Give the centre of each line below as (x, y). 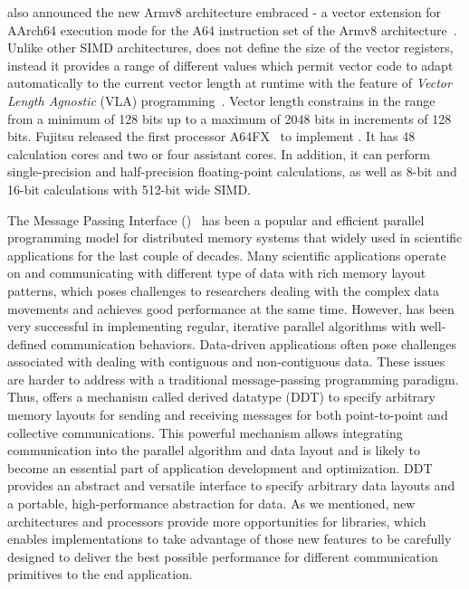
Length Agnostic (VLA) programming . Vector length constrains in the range (221, 100)
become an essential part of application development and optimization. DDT (220, 467)
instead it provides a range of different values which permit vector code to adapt (230, 65)
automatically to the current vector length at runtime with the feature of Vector (230, 83)
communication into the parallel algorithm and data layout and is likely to (214, 450)
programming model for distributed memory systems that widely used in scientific (235, 237)
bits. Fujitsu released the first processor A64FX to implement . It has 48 (211, 136)
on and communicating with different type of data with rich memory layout (217, 273)
